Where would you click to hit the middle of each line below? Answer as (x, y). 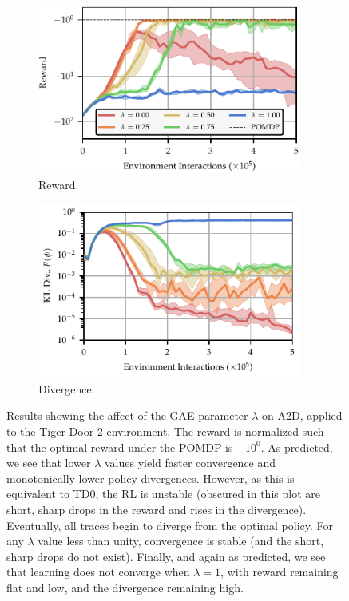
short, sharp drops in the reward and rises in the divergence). (157, 509)
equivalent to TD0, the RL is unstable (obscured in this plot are (163, 494)
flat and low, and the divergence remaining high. (125, 587)
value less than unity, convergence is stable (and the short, (181, 541)
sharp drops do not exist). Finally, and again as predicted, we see (166, 556)
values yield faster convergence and (190, 463)
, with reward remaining (280, 572)
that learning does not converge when (98, 572)
